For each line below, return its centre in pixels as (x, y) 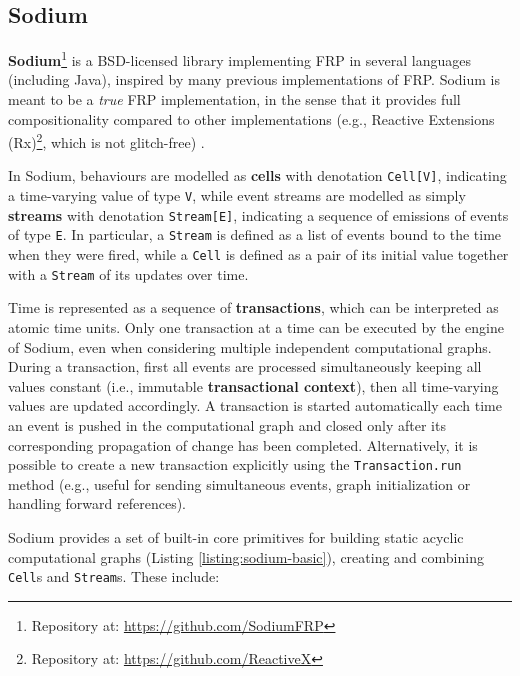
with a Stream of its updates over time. (128, 273)
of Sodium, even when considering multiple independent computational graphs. (250, 346)
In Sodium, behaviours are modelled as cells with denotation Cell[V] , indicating (257, 175)
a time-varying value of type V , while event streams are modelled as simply (237, 195)
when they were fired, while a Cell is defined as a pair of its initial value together (258, 254)
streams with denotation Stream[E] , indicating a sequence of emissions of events (258, 214)
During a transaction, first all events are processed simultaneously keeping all (245, 366)
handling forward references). (97, 503)
